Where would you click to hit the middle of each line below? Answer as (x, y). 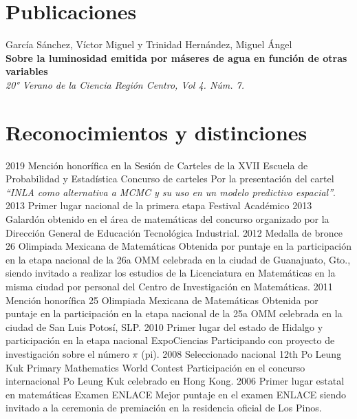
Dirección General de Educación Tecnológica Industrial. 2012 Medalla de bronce (174, 232)
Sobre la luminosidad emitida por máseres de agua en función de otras (176, 57)
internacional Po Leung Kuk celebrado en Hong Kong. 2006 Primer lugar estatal (175, 381)
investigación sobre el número (67, 353)
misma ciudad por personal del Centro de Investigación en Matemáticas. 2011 (169, 286)
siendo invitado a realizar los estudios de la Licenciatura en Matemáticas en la (171, 273)
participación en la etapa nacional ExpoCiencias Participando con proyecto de (170, 340)
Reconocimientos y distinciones (156, 132)
